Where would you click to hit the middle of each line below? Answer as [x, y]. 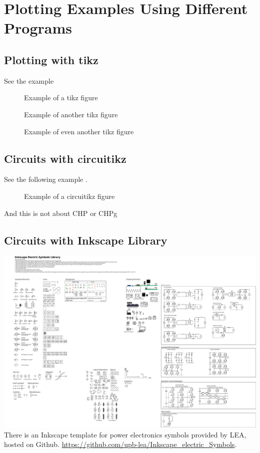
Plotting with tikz [51, 59]
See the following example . [46, 179]
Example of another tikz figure [71, 114]
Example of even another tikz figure [79, 131]
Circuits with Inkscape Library [86, 240]
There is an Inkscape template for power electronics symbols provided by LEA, [125, 434]
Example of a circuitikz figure [69, 196]
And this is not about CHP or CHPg [61, 213]
